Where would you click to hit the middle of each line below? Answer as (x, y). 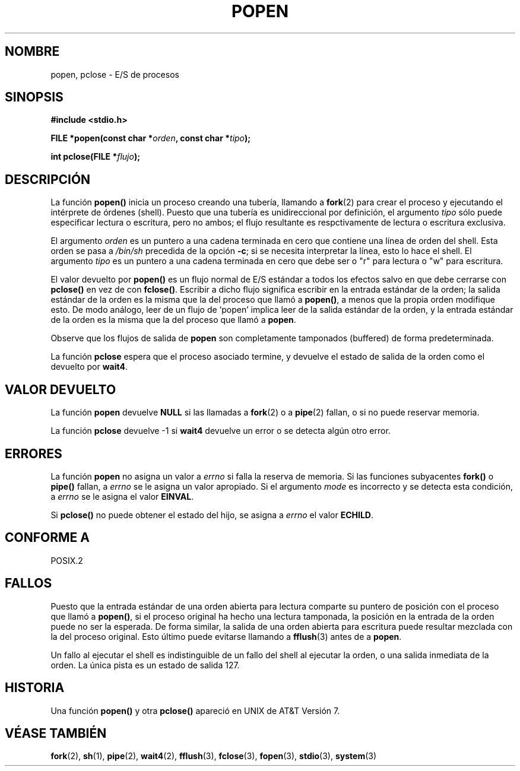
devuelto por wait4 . (89, 367)
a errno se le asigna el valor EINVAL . (122, 496)
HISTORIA (35, 688)
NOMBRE (32, 52)
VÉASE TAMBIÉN (56, 733)
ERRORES (34, 453)
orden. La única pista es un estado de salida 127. (145, 665)
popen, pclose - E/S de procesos (115, 74)
